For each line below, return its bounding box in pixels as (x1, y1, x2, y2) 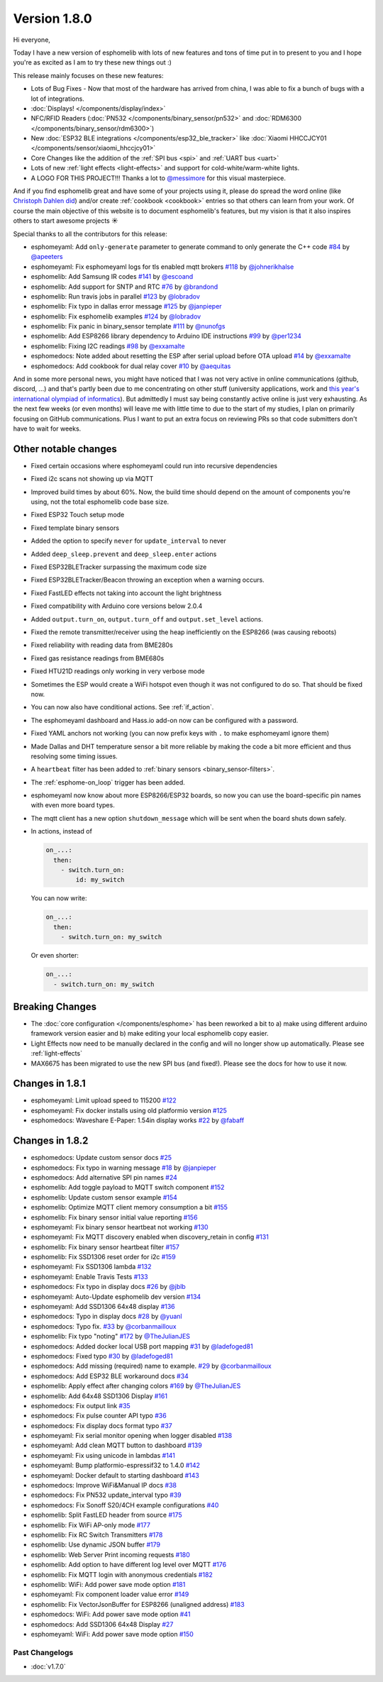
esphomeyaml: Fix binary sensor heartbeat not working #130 (30, 1222, 209, 1231)
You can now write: (30, 894, 87, 902)
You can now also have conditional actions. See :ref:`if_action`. (30, 703, 214, 712)
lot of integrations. (30, 94, 84, 103)
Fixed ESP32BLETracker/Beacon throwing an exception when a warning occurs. (30, 575, 265, 585)
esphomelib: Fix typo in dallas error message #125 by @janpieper (30, 302, 223, 311)
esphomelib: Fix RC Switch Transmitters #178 (30, 1531, 163, 1539)
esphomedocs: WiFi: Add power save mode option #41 (30, 1610, 191, 1619)
